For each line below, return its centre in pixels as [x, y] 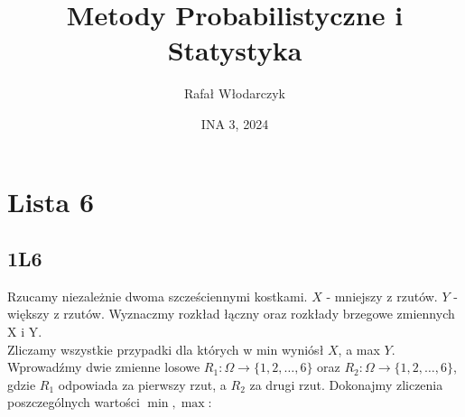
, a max [359, 349]
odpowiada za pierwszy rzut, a [142, 384]
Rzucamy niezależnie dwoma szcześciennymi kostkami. [158, 296]
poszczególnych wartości [74, 402]
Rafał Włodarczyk [235, 93]
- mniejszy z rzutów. [382, 296]
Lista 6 [51, 201]
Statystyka [235, 50]
